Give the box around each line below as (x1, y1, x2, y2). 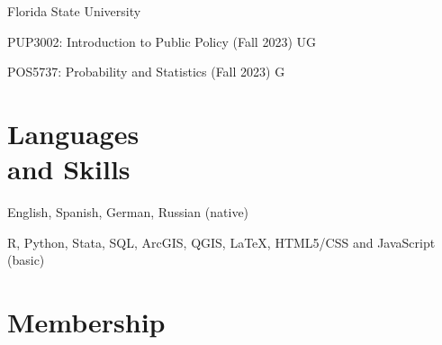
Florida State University (7, 2, 141, 20)
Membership (7, 304, 166, 340)
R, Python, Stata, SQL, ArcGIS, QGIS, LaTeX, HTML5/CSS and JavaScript (7, 232, 436, 251)
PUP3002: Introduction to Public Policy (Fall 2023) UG (7, 32, 316, 50)
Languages (7, 114, 140, 151)
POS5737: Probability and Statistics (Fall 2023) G (7, 62, 285, 81)
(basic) (7, 250, 45, 269)
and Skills (7, 150, 131, 187)
